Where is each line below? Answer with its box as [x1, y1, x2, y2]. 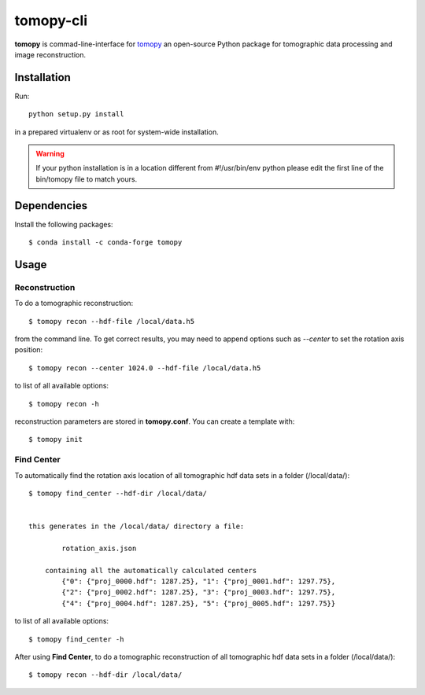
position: [14, 345, 43, 355]
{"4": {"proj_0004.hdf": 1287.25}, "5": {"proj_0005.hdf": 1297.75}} [61, 598, 336, 608]
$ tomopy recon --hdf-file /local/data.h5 [28, 317, 195, 325]
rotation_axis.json [61, 543, 137, 553]
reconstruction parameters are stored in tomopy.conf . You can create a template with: [14, 417, 295, 426]
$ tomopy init [28, 435, 83, 444]
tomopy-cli [14, 12, 88, 29]
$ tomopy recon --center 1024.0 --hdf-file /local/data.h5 [28, 363, 261, 373]
